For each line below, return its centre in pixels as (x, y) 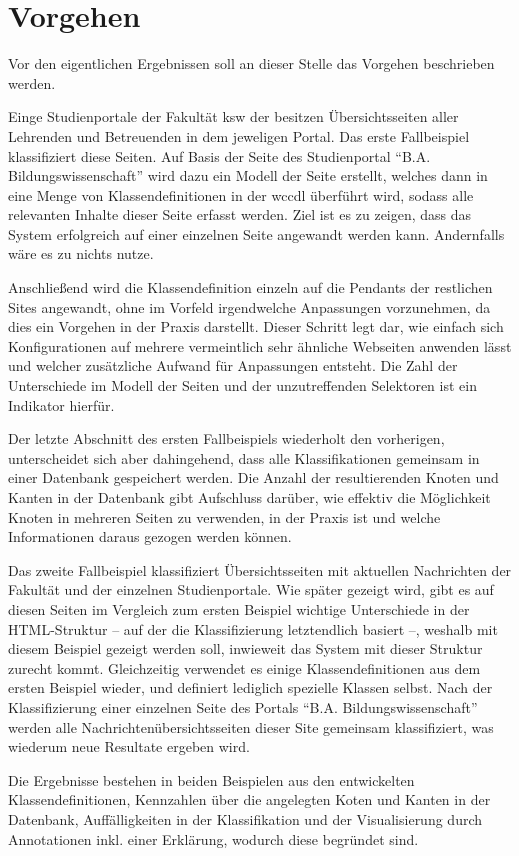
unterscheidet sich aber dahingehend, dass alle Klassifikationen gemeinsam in (244, 457)
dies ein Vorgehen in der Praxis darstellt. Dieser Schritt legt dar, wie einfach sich (256, 326)
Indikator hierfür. (61, 404)
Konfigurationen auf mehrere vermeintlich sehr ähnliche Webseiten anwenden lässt (260, 345)
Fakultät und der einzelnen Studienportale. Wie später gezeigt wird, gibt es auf (251, 589)
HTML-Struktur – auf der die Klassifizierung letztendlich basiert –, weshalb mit (253, 628)
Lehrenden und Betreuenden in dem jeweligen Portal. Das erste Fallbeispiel (239, 135)
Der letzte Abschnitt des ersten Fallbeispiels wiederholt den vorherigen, (226, 438)
